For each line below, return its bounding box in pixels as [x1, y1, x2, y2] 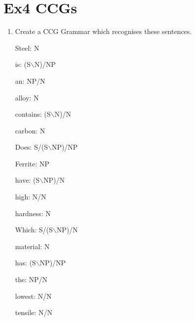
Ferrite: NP [15, 158, 50, 168]
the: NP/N [15, 274, 48, 285]
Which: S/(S [15, 225, 53, 235]
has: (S [15, 257, 36, 268]
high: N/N [15, 192, 46, 202]
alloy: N [15, 92, 39, 102]
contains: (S [15, 109, 51, 119]
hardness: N [15, 208, 51, 218]
